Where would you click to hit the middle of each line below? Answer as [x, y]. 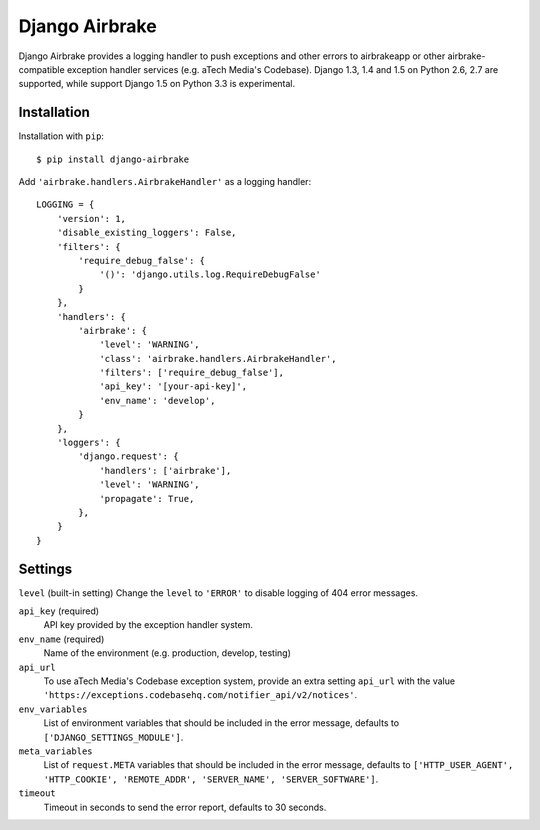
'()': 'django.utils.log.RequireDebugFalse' [210, 274]
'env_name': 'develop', [157, 400]
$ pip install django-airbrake [113, 159]
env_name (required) [61, 639]
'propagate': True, [147, 498]
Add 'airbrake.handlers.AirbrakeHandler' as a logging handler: [165, 182]
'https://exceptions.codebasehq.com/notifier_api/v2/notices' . [200, 695]
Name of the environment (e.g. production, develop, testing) [167, 653]
